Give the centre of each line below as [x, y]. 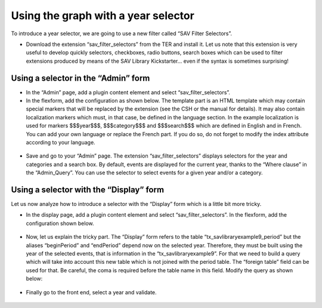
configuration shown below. [60, 223]
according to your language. [61, 142]
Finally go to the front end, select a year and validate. [92, 292]
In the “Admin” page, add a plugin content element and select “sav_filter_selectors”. [128, 92]
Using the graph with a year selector [103, 16]
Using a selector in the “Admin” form [80, 78]
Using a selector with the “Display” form [87, 190]
